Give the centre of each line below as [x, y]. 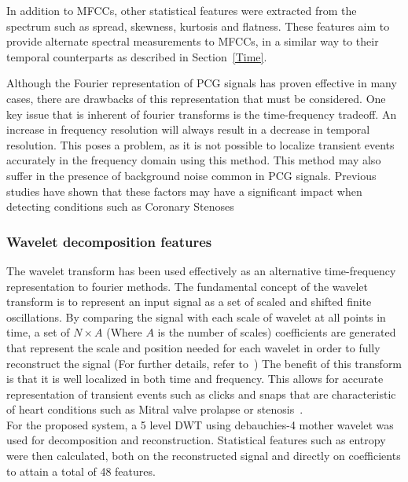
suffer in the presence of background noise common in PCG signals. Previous [191, 175]
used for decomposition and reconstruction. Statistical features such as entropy [196, 440]
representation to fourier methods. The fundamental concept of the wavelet [187, 286]
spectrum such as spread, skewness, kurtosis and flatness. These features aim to [198, 26]
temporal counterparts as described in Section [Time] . [137, 56]
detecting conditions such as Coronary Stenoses [120, 206]
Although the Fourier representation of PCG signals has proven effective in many [202, 83]
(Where [124, 332]
